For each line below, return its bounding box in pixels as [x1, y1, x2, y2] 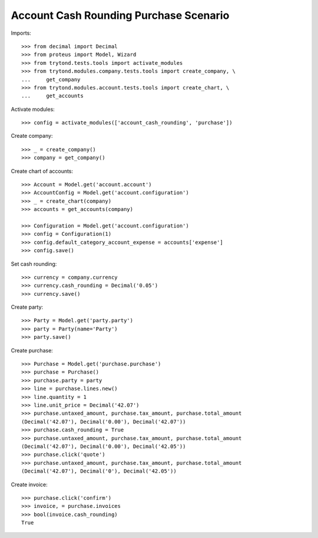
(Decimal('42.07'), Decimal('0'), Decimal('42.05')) [21, 468, 177, 474]
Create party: [11, 303, 44, 311]
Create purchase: [11, 346, 53, 354]
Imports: [11, 29, 32, 37]
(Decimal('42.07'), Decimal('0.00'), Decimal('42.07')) [21, 418, 186, 425]
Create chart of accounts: [11, 167, 74, 174]
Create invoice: [11, 481, 48, 488]
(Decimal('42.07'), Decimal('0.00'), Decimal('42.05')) [21, 443, 186, 450]
